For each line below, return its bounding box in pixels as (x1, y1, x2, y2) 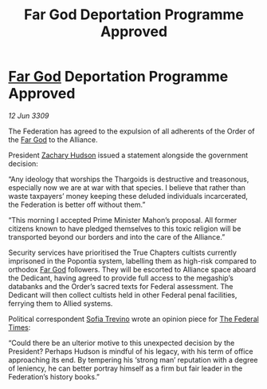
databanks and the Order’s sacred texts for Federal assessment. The (8, 281, 234, 291)
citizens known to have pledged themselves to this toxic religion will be (8, 224, 241, 233)
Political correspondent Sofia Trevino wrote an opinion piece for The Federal (8, 314, 259, 324)
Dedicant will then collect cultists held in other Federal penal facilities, (8, 290, 238, 300)
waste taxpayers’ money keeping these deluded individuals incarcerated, (8, 191, 249, 200)
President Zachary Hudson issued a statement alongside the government (8, 150, 249, 160)
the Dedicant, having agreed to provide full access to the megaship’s (8, 273, 234, 283)
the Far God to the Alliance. (8, 134, 98, 145)
